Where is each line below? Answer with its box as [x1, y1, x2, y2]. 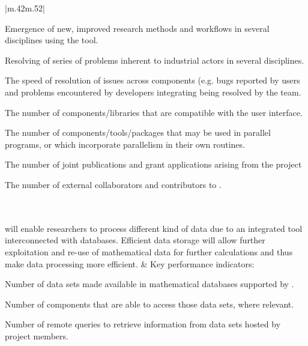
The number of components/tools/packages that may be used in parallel [5, 126, 271, 139]
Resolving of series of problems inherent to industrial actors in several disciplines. [5, 53, 304, 66]
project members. [5, 329, 68, 342]
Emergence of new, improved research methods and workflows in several [5, 22, 270, 34]
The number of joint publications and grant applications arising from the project [5, 158, 302, 171]
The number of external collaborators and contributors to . [5, 178, 222, 190]
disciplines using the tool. [5, 34, 98, 46]
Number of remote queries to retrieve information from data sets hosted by [5, 318, 281, 330]
